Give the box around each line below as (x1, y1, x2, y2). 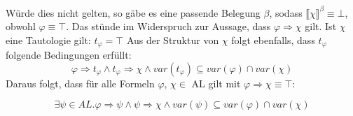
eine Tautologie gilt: (6, 32, 91, 47)
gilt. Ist (305, 19, 337, 34)
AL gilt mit (191, 75, 241, 90)
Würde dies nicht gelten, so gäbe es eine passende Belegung (6, 5, 261, 20)
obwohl (6, 19, 36, 34)
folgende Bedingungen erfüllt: (6, 48, 132, 62)
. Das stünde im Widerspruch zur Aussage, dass (66, 19, 271, 34)
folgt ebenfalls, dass (231, 32, 315, 47)
